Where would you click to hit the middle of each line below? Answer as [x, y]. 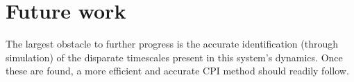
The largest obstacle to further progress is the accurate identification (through [172, 44]
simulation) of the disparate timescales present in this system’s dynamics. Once [174, 57]
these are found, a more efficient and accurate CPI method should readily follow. [177, 71]
